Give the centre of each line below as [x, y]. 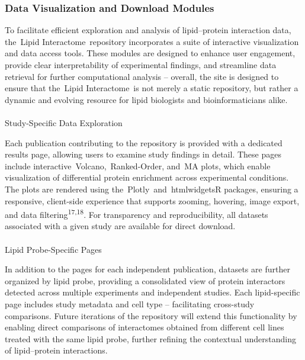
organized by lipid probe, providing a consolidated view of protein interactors [145, 280]
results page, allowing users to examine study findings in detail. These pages [143, 154]
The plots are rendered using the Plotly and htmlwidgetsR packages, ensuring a [152, 189]
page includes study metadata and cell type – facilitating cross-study [130, 303]
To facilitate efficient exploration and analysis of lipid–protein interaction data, [148, 30]
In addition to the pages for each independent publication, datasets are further [147, 269]
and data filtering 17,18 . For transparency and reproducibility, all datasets [137, 213]
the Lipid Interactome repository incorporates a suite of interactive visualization [152, 41]
